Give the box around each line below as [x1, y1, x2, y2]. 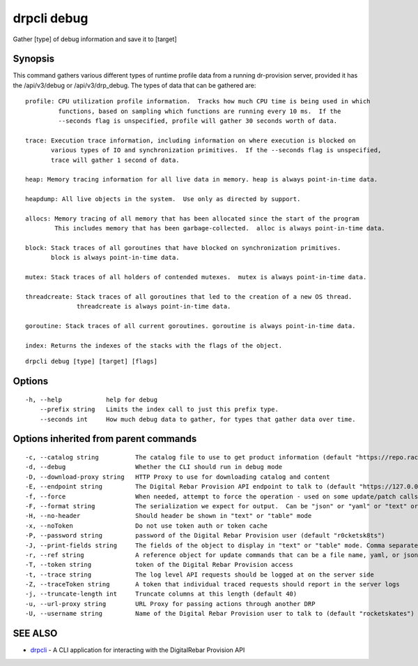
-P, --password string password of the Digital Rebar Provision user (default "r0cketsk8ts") [25, 531, 386, 540]
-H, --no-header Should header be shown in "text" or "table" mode [25, 512, 312, 520]
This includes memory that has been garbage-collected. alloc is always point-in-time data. [54, 224, 386, 232]
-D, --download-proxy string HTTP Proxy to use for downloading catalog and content [25, 473, 330, 481]
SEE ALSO [13, 628, 58, 639]
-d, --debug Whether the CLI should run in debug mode [25, 463, 283, 471]
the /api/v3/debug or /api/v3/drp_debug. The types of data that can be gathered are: [13, 81, 256, 89]
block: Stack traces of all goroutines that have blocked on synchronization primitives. [25, 244, 341, 252]
